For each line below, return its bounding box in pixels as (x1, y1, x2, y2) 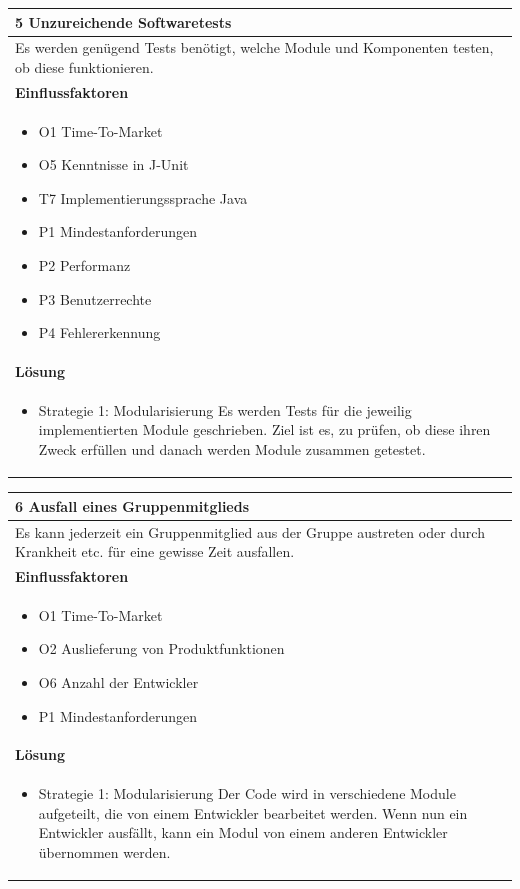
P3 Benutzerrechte (38, 288, 152, 309)
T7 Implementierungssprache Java (38, 187, 248, 208)
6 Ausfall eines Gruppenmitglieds (15, 495, 250, 516)
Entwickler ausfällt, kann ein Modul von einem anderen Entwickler (38, 822, 448, 843)
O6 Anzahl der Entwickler (38, 671, 199, 692)
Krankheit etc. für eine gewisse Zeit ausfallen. (15, 541, 295, 562)
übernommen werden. (38, 842, 171, 863)
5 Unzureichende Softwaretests (15, 11, 232, 32)
